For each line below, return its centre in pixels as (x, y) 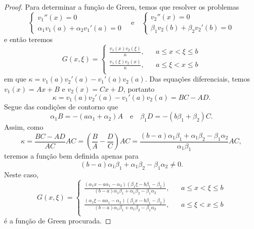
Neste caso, (22, 174)
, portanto (139, 89)
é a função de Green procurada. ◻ (58, 221)
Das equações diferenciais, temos (200, 79)
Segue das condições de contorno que (61, 106)
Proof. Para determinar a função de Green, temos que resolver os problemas (122, 7)
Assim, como (24, 127)
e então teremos (29, 39)
